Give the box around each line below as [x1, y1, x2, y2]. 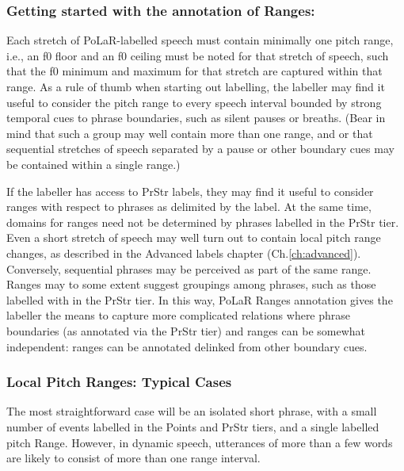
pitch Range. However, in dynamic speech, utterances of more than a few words [6, 434, 393, 450]
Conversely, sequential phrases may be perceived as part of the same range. [6, 260, 372, 277]
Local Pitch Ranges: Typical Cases [6, 372, 232, 392]
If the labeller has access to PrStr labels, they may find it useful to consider [6, 182, 374, 199]
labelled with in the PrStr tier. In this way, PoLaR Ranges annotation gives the [6, 291, 393, 308]
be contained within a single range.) [6, 155, 181, 172]
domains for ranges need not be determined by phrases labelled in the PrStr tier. [6, 213, 399, 230]
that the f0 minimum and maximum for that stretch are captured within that [6, 63, 383, 79]
